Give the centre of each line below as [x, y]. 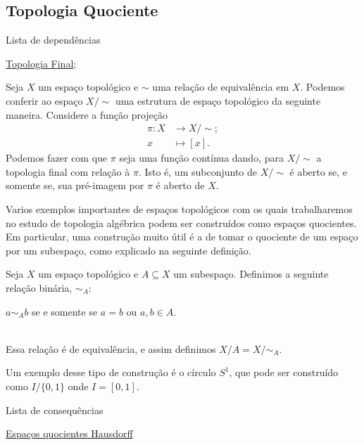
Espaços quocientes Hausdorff [69, 433]
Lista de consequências [55, 409]
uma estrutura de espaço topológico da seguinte [218, 100]
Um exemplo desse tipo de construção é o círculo [111, 372]
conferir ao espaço [44, 100]
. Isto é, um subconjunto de [198, 171]
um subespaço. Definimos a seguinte [251, 274]
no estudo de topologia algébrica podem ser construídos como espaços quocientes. [181, 222]
